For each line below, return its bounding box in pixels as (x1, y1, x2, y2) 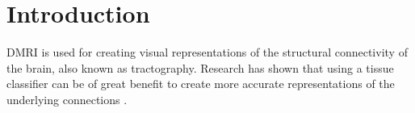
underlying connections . (6, 90, 128, 107)
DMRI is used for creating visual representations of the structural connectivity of (6, 44, 408, 61)
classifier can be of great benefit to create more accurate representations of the (6, 75, 395, 92)
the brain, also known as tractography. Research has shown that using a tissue (6, 59, 394, 76)
